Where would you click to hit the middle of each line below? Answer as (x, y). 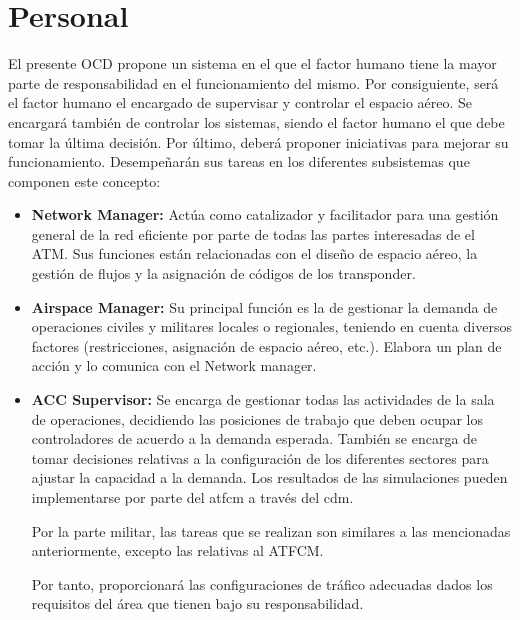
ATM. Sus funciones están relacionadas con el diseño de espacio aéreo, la (254, 253)
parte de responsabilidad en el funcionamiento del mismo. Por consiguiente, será (253, 82)
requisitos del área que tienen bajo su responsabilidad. (197, 603)
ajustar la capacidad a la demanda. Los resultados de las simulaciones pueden (269, 477)
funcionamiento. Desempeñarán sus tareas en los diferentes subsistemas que (239, 161)
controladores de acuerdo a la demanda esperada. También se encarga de (254, 438)
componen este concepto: (84, 180)
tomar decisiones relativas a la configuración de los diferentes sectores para (260, 457)
